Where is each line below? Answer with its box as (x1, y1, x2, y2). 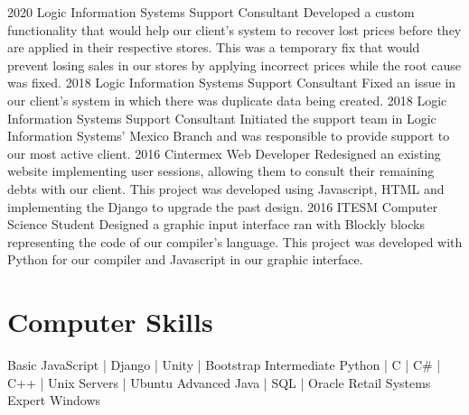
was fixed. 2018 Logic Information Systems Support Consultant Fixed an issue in (7, 73, 456, 92)
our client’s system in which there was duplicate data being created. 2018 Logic (7, 90, 447, 109)
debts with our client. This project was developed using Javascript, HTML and (7, 179, 445, 198)
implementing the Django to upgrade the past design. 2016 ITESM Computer (7, 197, 438, 216)
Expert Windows (7, 391, 101, 410)
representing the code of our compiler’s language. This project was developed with (7, 232, 463, 251)
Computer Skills (7, 303, 213, 340)
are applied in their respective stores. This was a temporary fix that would (7, 38, 420, 57)
